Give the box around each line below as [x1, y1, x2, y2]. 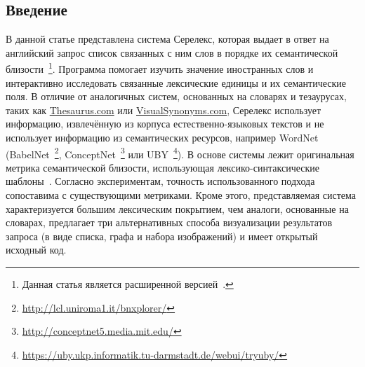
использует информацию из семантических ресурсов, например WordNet [6, 130, 319, 145]
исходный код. [6, 242, 67, 257]
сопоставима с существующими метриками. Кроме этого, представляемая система [6, 188, 356, 202]
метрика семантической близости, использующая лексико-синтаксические [6, 160, 319, 174]
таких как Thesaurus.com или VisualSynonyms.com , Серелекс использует [6, 102, 321, 117]
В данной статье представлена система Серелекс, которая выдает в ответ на [6, 32, 329, 46]
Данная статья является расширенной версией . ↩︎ [22, 277, 234, 291]
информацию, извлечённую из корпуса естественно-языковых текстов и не [6, 116, 324, 131]
